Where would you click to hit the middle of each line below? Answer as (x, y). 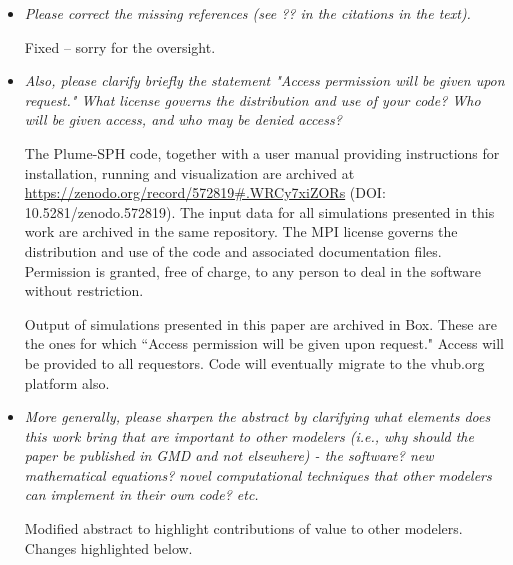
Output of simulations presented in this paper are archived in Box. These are (260, 323)
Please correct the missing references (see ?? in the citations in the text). (247, 13)
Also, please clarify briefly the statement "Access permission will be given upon (264, 80)
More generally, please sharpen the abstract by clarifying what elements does (257, 416)
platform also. (67, 382)
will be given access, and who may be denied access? (183, 119)
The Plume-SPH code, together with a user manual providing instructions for (262, 152)
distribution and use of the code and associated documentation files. (233, 250)
